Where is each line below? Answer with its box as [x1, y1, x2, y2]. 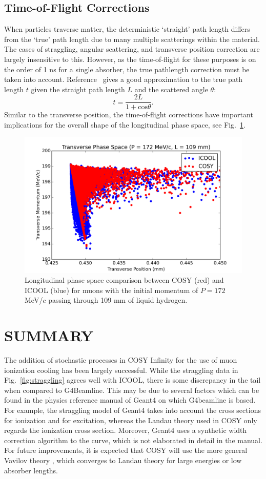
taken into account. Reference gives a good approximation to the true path [4, 74, 243, 85]
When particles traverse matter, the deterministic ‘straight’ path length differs [4, 24, 250, 34]
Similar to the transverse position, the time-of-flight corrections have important [4, 109, 253, 120]
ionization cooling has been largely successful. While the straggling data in [4, 364, 238, 375]
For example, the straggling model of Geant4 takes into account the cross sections [4, 405, 261, 415]
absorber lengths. [4, 465, 58, 475]
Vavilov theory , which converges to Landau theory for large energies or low [4, 455, 242, 466]
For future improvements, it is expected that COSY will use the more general [4, 445, 248, 455]
